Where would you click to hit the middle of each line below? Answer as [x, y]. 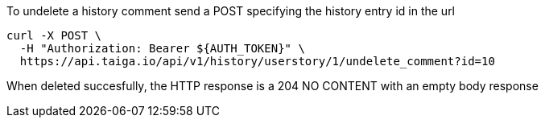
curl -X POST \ [54, 35]
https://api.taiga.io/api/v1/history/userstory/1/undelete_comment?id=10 [257, 61]
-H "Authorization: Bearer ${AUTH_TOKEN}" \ [162, 48]
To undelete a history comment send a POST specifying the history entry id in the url [231, 11]
